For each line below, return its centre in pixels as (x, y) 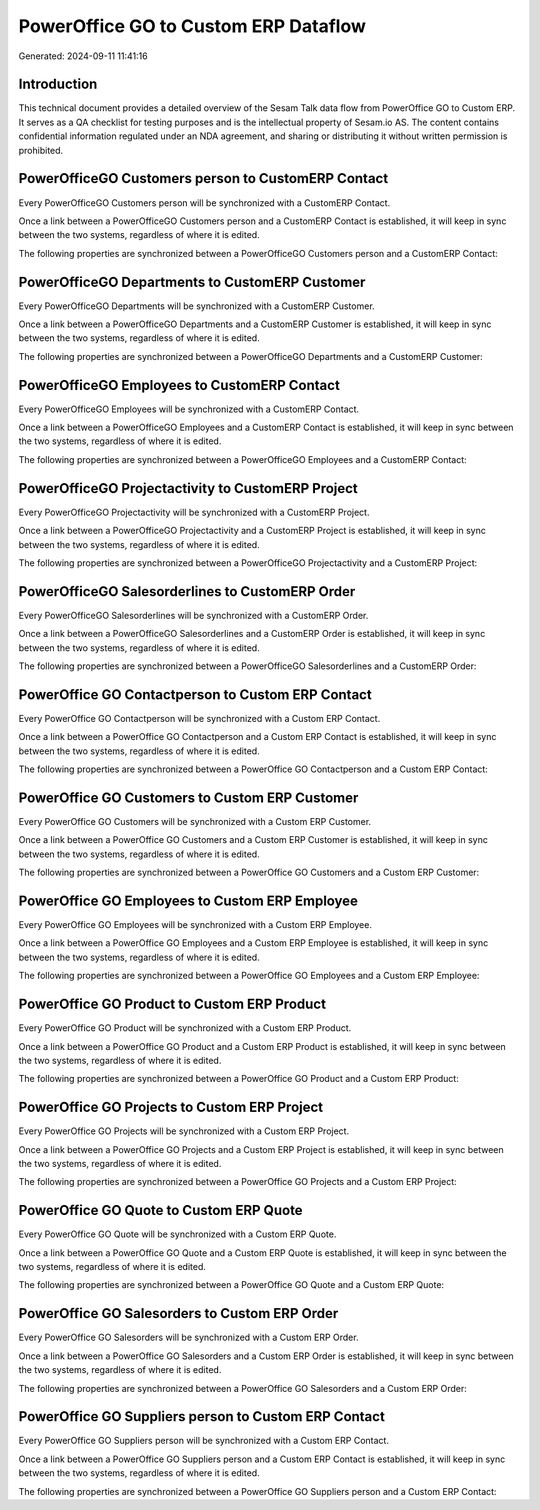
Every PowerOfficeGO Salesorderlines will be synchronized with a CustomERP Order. (193, 615)
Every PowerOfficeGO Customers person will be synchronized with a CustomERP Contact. (204, 202)
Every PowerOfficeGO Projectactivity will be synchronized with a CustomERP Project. (194, 512)
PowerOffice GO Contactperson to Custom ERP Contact (195, 694)
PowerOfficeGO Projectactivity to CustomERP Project (188, 488)
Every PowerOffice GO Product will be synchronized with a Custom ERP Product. (185, 1028)
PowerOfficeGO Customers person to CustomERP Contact (203, 178)
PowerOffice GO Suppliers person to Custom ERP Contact (201, 1416)
